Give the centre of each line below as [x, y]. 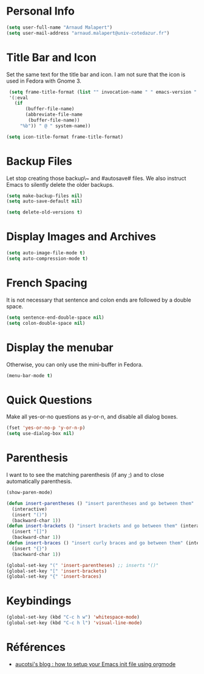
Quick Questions [49, 400]
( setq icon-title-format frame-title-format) [65, 137]
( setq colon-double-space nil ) [46, 323]
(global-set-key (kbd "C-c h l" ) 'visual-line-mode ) [74, 623]
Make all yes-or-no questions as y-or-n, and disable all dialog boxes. [92, 417]
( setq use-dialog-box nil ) [40, 434]
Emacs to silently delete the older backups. [60, 184]
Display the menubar [60, 347]
